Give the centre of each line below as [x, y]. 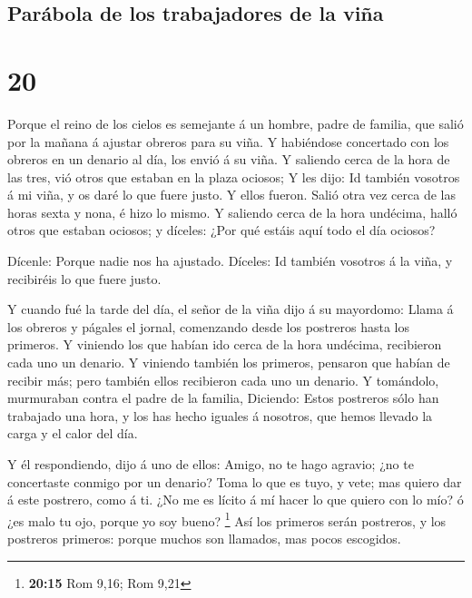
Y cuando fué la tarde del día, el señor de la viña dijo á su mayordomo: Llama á [231, 309]
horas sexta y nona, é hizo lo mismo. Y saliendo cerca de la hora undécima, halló [232, 212]
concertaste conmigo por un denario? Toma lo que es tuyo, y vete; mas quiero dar [235, 481]
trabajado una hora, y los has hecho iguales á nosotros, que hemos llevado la [220, 415]
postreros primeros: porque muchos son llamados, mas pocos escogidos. [204, 539]
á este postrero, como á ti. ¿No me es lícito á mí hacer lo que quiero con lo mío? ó [236, 500]
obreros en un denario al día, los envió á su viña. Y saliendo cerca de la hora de [229, 159]
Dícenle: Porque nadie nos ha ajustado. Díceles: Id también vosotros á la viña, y [230, 261]
